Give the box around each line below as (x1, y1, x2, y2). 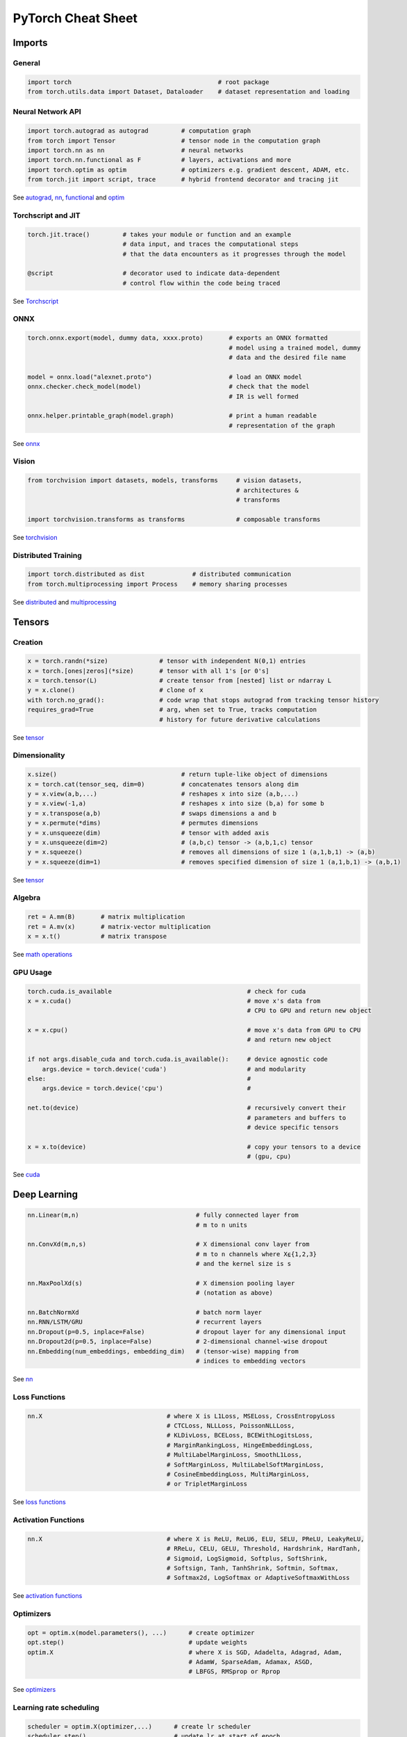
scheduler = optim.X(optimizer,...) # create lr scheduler (27, 1723, 251, 1730)
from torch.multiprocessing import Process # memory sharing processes (27, 580, 288, 588)
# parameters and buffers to (247, 1114, 347, 1121)
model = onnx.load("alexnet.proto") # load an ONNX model (27, 372, 302, 381)
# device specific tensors (247, 1123, 340, 1131)
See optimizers (13, 1686, 56, 1694)
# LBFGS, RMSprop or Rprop (188, 1668, 281, 1676)
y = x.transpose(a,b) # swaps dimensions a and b (27, 809, 277, 817)
